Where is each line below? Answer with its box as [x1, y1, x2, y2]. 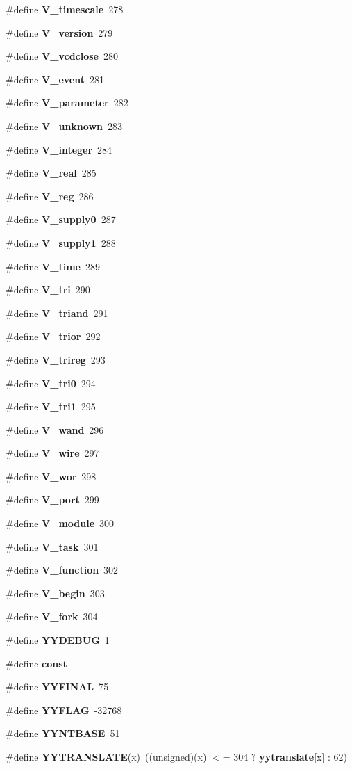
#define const [6, 656, 67, 670]
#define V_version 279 [6, 25, 113, 40]
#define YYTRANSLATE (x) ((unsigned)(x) [6, 750, 207, 763]
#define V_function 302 [6, 562, 119, 577]
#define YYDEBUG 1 [6, 633, 110, 647]
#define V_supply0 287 [6, 212, 116, 227]
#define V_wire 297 [6, 446, 99, 460]
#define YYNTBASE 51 [6, 726, 120, 740]
